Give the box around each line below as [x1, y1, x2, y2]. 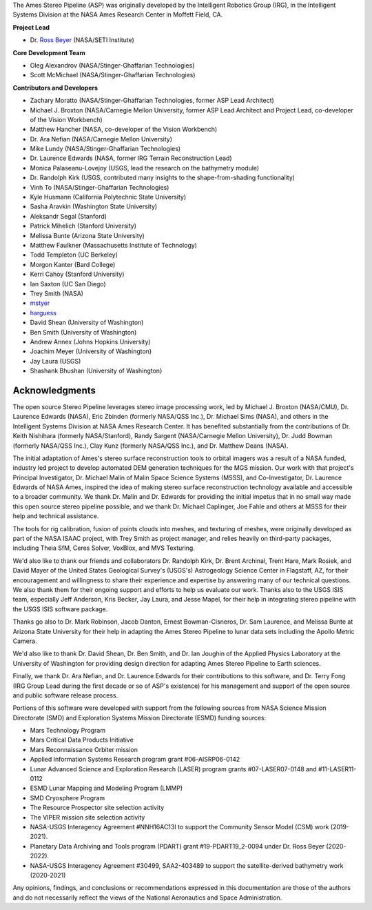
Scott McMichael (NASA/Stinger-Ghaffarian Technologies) [30, 71, 196, 79]
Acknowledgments [12, 384, 96, 396]
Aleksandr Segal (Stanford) [30, 212, 107, 220]
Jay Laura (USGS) [30, 357, 81, 365]
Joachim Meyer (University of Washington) [30, 347, 152, 355]
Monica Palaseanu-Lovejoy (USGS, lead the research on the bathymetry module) [30, 164, 260, 172]
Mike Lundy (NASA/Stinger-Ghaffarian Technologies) [30, 145, 181, 153]
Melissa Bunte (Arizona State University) [30, 231, 145, 239]
